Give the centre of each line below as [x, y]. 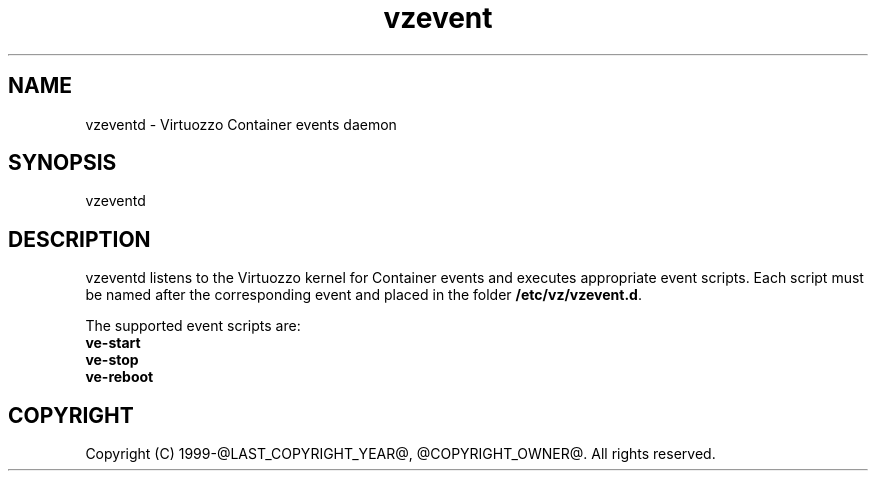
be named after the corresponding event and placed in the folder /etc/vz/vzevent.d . [363, 295]
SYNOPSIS [62, 163]
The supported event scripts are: [193, 326]
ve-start [113, 343]
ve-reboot [119, 377]
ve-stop [112, 360]
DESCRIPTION [79, 239]
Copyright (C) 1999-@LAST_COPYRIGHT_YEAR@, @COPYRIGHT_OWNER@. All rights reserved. [400, 454]
